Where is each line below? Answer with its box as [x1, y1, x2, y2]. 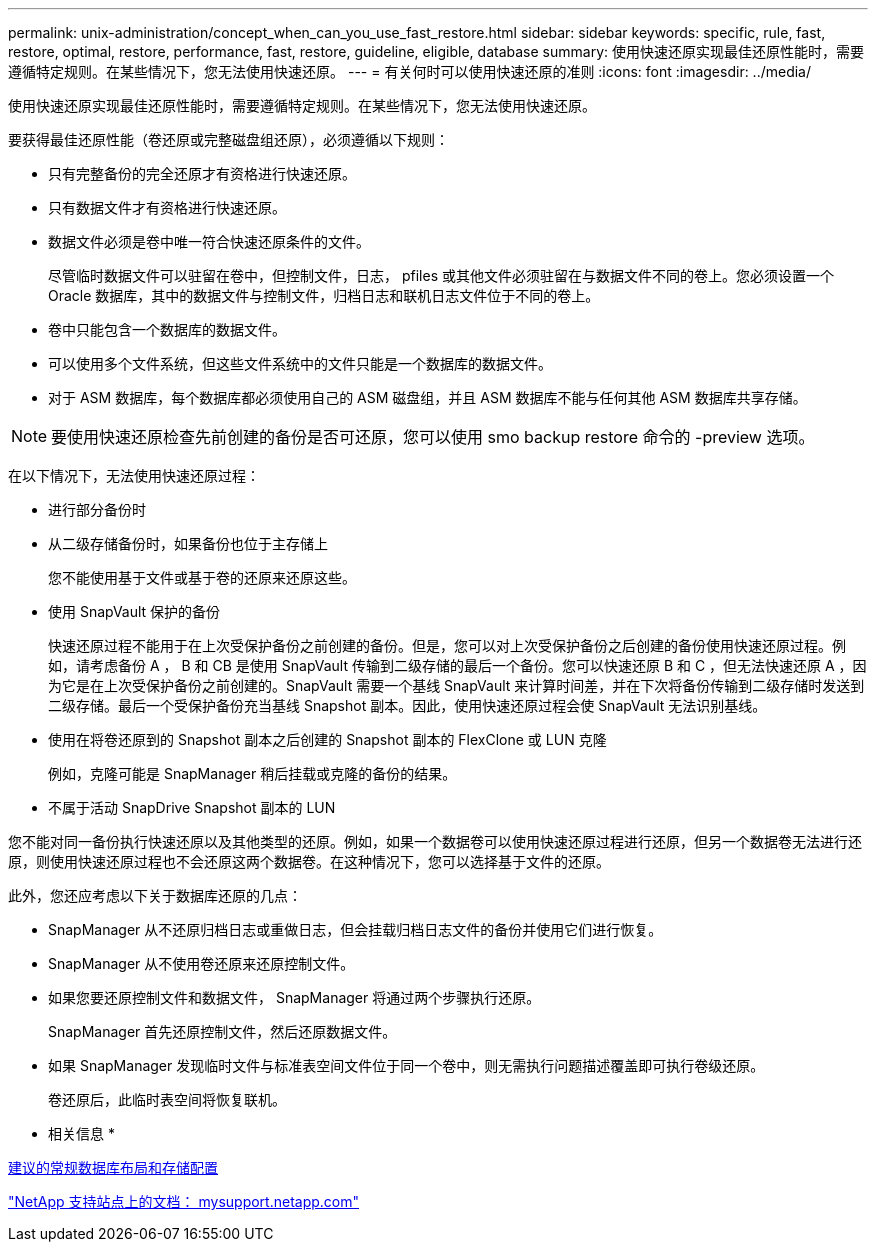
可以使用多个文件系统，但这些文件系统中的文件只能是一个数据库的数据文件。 [48, 355, 552, 372]
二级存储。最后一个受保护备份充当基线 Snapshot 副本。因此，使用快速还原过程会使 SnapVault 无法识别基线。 [48, 697, 767, 714]
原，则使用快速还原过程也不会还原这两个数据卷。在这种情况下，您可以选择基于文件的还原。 [8, 853, 610, 870]
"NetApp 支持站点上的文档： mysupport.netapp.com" [8, 1193, 360, 1210]
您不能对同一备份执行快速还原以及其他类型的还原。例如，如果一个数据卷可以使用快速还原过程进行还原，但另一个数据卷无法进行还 [8, 833, 862, 850]
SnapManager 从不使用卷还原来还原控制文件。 [48, 955, 355, 972]
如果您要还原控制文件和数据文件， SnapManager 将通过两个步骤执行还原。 [48, 989, 541, 1006]
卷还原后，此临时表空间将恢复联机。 [48, 1091, 286, 1108]
